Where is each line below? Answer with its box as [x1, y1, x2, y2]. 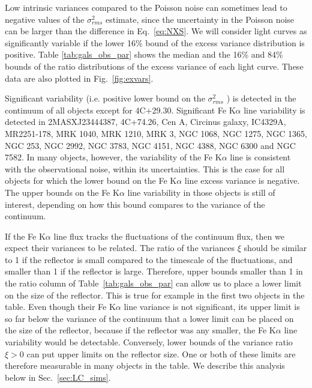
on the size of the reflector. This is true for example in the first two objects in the [5, 288, 305, 301]
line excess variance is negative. [184, 174, 300, 187]
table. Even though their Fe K [5, 300, 116, 313]
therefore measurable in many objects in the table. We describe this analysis [5, 359, 285, 372]
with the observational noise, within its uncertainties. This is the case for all [5, 162, 285, 175]
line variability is [244, 103, 305, 116]
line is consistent [230, 151, 291, 163]
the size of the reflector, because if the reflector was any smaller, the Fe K [5, 324, 276, 336]
